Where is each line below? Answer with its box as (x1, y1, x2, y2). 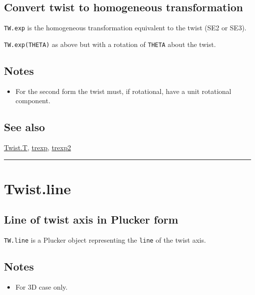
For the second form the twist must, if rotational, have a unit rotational (15, 86, 231, 96)
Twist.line (4, 178, 71, 198)
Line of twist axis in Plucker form (4, 212, 178, 227)
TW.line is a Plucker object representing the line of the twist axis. (4, 235, 206, 245)
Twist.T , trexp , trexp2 (4, 142, 71, 153)
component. (15, 95, 51, 106)
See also (4, 119, 45, 135)
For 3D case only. (15, 282, 68, 292)
